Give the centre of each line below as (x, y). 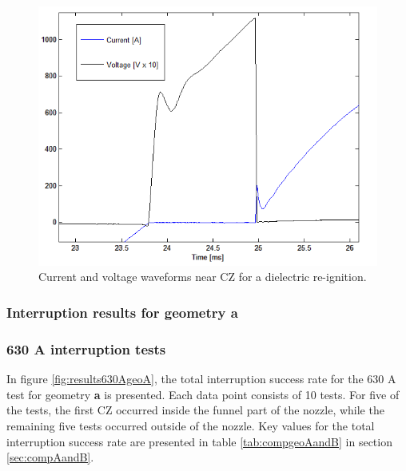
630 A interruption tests (86, 348)
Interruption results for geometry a (122, 312)
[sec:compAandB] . (50, 457)
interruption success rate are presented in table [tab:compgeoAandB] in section (199, 441)
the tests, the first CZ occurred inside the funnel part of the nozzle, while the (195, 410)
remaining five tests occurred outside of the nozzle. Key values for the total (191, 425)
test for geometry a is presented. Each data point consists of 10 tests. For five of (203, 394)
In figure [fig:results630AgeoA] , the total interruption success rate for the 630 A (201, 379)
